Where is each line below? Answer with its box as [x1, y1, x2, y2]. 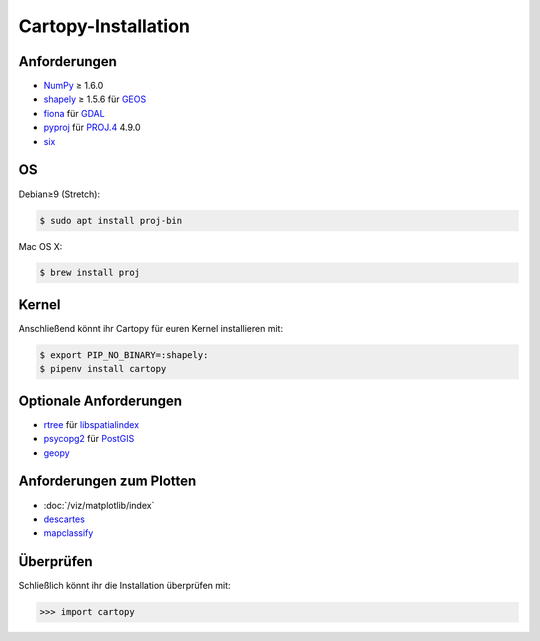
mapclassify [43, 527, 94, 539]
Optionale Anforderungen [18, 392, 182, 409]
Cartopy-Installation [18, 15, 190, 37]
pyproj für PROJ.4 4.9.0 [43, 121, 141, 134]
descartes [43, 513, 85, 525]
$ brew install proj [39, 267, 140, 279]
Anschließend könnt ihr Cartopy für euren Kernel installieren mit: [18, 322, 284, 334]
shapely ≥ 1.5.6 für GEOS [43, 93, 147, 105]
